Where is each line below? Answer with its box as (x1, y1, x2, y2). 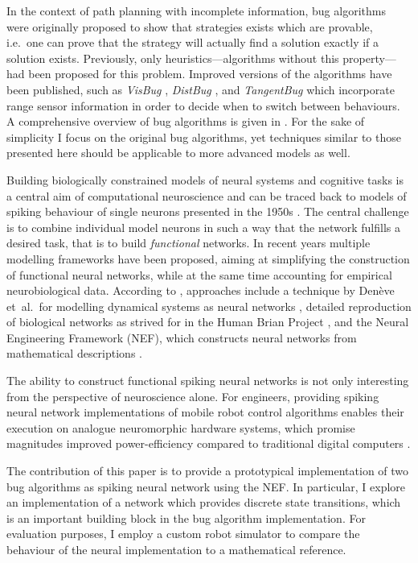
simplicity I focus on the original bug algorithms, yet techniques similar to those (6, 128, 401, 145)
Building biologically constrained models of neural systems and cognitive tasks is (6, 171, 404, 188)
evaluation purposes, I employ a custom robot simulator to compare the (6, 525, 360, 542)
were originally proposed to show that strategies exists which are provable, (6, 18, 373, 35)
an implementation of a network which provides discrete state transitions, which (6, 494, 401, 511)
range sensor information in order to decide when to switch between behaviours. (6, 97, 400, 114)
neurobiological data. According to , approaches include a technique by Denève (6, 282, 395, 299)
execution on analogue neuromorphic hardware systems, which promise (6, 419, 355, 436)
